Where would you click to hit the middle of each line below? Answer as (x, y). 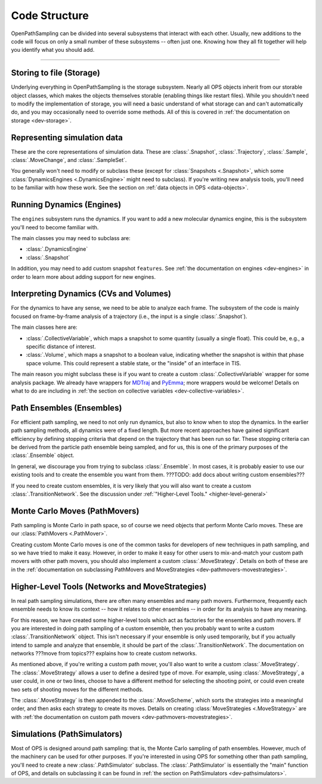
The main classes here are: (44, 327)
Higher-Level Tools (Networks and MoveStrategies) (109, 587)
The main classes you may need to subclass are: (71, 238)
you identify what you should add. (53, 50)
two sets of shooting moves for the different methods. (77, 689)
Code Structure (50, 15)
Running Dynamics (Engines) (66, 205)
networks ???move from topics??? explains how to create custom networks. (104, 654)
